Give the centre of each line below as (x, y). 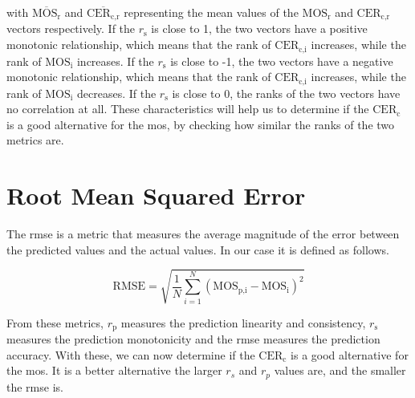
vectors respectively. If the (71, 28)
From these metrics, (55, 322)
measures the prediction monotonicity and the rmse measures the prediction (193, 339)
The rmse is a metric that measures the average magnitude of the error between (203, 234)
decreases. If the (116, 93)
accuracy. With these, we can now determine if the (131, 354)
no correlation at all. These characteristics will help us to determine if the (188, 109)
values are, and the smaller (340, 370)
